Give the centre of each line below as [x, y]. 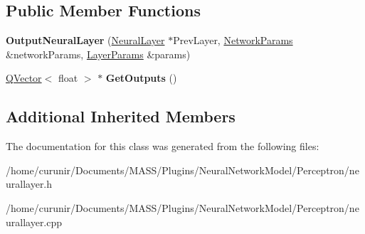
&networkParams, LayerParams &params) [98, 54]
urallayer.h [29, 184]
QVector [24, 78]
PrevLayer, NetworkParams [233, 40]
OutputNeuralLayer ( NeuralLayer [85, 40]
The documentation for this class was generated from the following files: [163, 146]
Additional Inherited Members [121, 116]
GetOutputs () [141, 78]
